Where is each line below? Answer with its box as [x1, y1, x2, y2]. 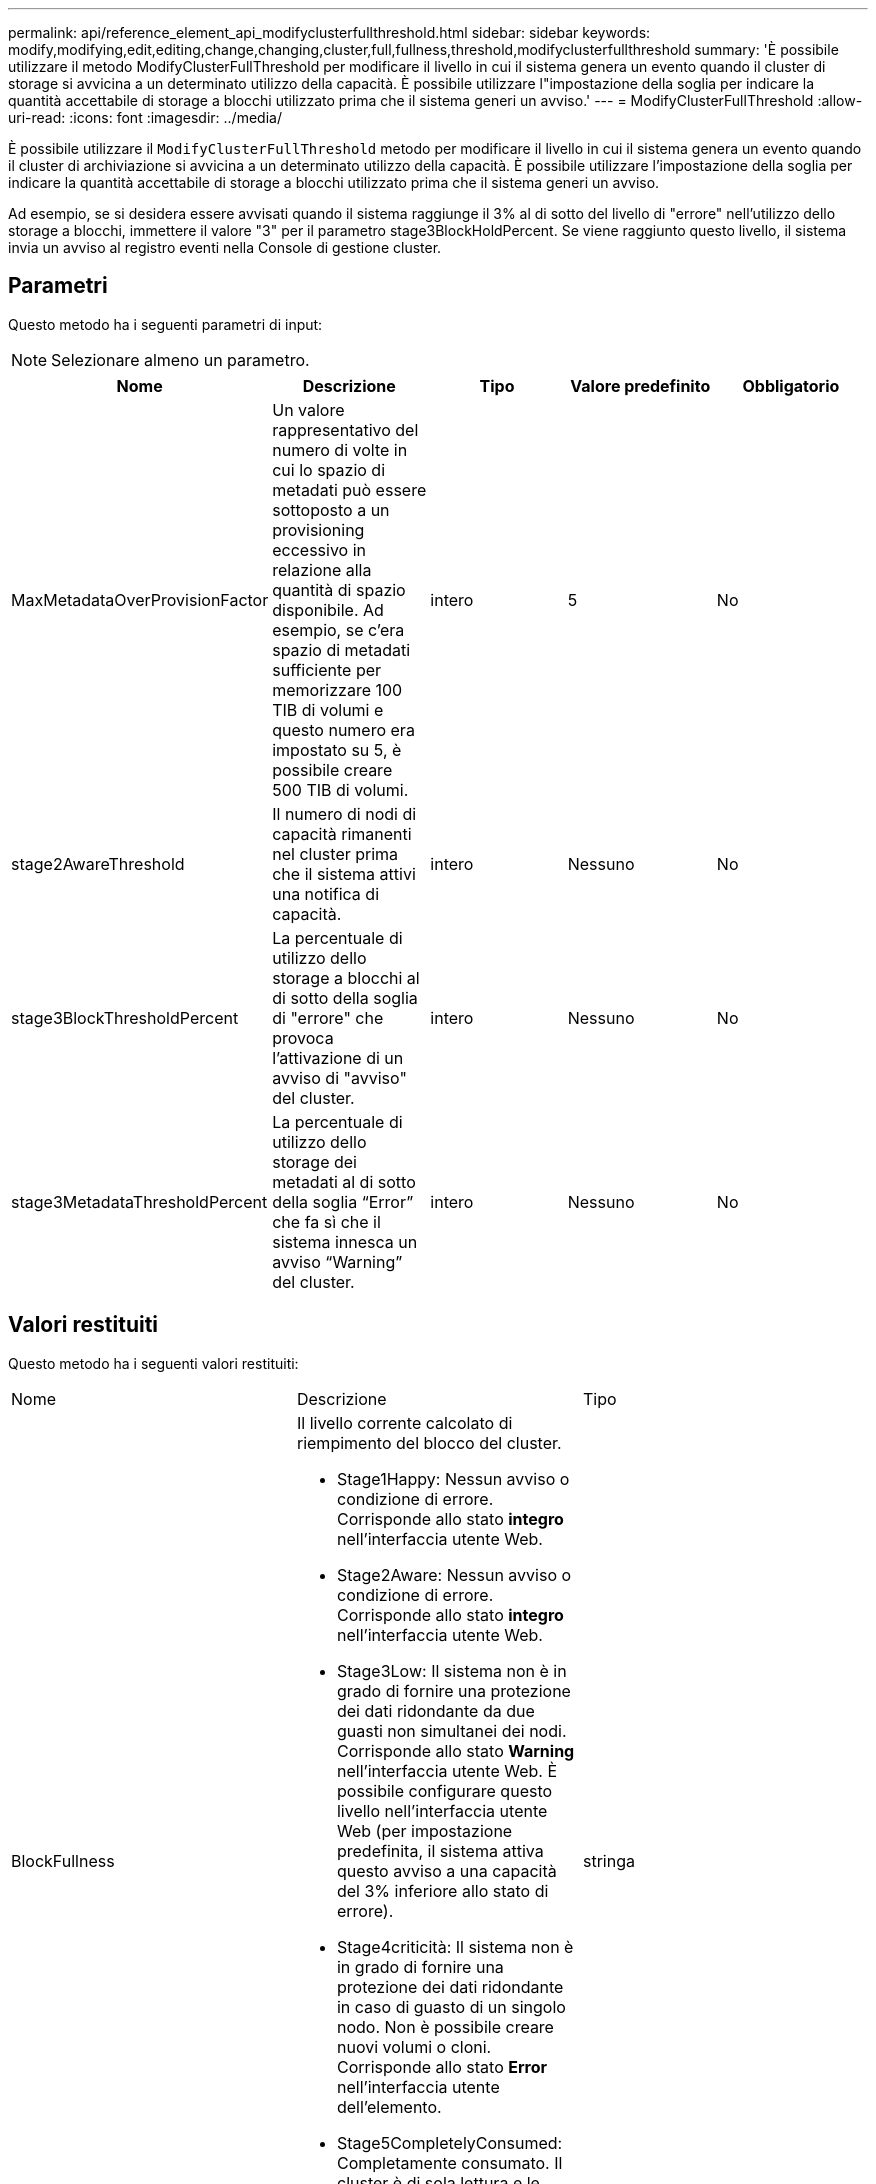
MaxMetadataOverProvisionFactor [11, 589, 269, 610]
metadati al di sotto [272, 1171, 416, 1192]
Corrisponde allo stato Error [336, 2056, 548, 2077]
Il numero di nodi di [272, 803, 417, 824]
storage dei [272, 1151, 357, 1172]
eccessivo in [272, 539, 367, 560]
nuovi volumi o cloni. [336, 2036, 492, 2057]
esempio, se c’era [272, 619, 405, 640]
